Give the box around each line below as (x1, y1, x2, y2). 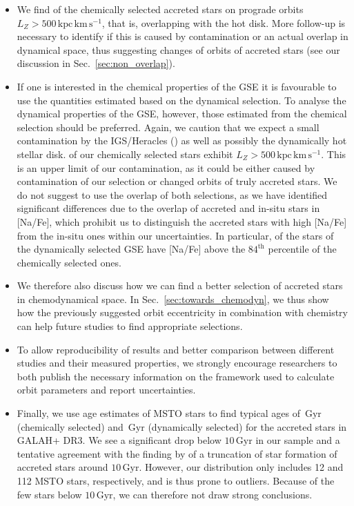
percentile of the (268, 242, 337, 256)
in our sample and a (255, 433, 340, 447)
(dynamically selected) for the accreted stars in (148, 419, 347, 434)
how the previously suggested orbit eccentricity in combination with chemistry (17, 305, 348, 320)
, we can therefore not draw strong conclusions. (112, 487, 313, 501)
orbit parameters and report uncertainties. (17, 382, 196, 397)
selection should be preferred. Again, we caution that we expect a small (17, 119, 319, 134)
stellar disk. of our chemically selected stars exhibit (17, 146, 233, 161)
